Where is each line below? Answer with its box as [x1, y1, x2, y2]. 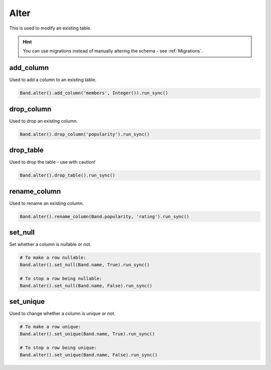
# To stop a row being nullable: [20, 276, 102, 281]
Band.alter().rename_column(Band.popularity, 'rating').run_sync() [20, 213, 190, 219]
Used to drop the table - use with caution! [9, 159, 96, 165]
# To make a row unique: [20, 324, 81, 330]
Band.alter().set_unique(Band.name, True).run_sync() [20, 331, 155, 336]
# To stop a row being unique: [20, 345, 97, 350]
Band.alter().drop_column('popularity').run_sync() [20, 131, 150, 137]
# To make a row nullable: [20, 255, 86, 260]
